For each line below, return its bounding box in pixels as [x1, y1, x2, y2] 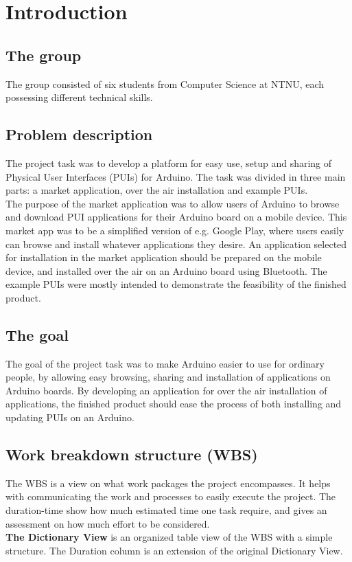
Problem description [5, 124, 153, 145]
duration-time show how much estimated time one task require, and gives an [5, 503, 327, 517]
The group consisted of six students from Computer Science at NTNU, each [5, 76, 325, 91]
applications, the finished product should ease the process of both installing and [5, 396, 342, 411]
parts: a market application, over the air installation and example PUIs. [5, 183, 308, 197]
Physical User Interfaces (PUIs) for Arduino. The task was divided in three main [5, 169, 346, 183]
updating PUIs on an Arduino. [5, 410, 134, 425]
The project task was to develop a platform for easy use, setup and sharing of [5, 155, 332, 170]
